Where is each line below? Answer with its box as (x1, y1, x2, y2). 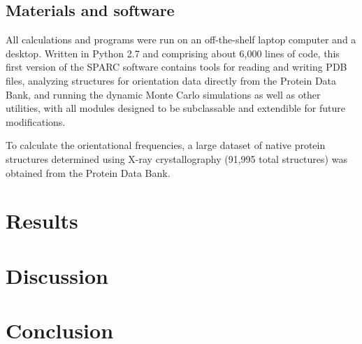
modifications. (6, 114, 66, 129)
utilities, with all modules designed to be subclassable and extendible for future (6, 101, 345, 115)
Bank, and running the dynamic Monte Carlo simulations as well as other (6, 87, 321, 101)
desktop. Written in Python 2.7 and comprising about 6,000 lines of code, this (6, 45, 340, 60)
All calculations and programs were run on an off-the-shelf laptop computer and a (6, 32, 356, 47)
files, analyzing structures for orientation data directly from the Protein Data (6, 73, 337, 87)
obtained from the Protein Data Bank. (6, 165, 171, 180)
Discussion (6, 261, 108, 289)
